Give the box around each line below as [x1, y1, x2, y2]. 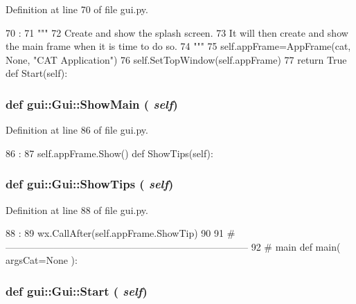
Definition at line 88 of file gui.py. [6, 202, 148, 217]
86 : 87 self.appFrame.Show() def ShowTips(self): [6, 145, 213, 160]
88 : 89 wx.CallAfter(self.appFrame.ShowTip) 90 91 [6, 226, 224, 240]
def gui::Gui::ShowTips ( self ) [6, 175, 174, 193]
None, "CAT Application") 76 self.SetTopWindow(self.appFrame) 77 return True [6, 52, 347, 66]
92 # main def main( [251, 239, 341, 253]
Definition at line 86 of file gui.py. [6, 123, 148, 137]
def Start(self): [6, 66, 68, 80]
